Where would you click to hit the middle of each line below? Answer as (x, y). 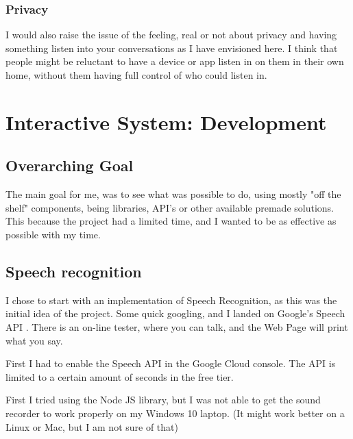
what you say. (34, 340)
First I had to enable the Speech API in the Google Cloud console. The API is (171, 363)
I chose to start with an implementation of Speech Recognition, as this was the (171, 300)
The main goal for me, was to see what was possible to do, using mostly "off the (173, 194)
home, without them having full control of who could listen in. (136, 75)
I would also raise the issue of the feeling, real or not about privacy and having (171, 35)
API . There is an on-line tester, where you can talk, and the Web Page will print (177, 326)
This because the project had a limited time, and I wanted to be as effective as (171, 221)
